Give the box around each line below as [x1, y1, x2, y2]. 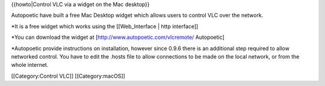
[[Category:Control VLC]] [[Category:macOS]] [11, 72, 126, 79]
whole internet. [11, 62, 49, 69]
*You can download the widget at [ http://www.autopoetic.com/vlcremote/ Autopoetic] [11, 33, 225, 41]
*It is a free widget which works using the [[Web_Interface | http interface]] [11, 23, 199, 30]
